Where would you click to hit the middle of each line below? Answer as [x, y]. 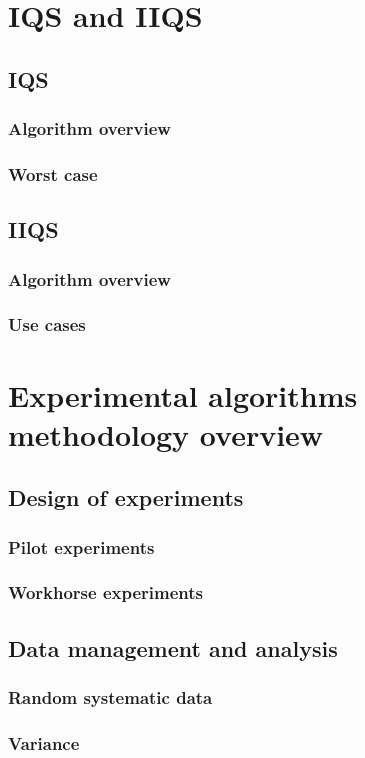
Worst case [53, 173]
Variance [44, 742]
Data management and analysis [173, 647]
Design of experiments [126, 497]
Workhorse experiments [105, 592]
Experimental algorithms [183, 394]
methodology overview [166, 433]
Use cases [47, 324]
